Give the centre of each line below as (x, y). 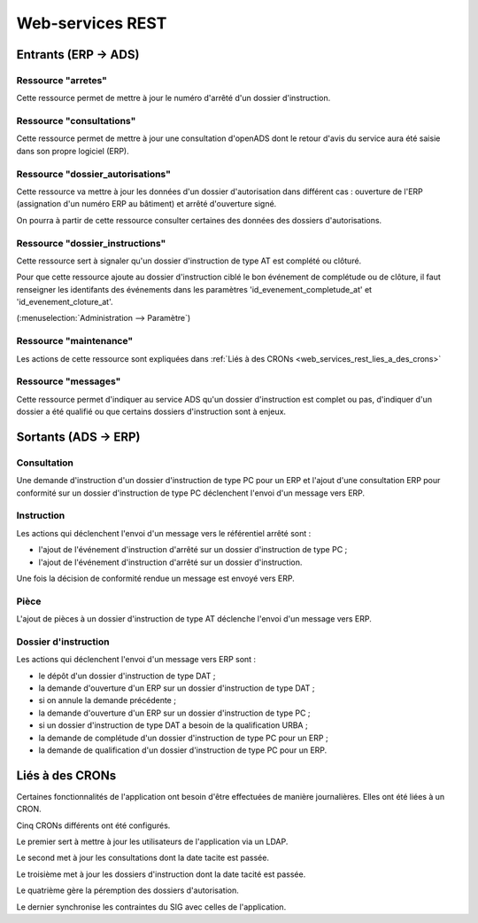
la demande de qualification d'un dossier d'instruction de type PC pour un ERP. (183, 750)
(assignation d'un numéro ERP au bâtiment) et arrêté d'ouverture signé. (146, 204)
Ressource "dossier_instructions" (91, 243)
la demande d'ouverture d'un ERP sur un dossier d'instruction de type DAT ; (177, 688)
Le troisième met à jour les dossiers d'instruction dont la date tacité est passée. (161, 874)
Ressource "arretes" (62, 80)
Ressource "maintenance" (74, 341)
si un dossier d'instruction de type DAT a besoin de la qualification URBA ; (173, 725)
